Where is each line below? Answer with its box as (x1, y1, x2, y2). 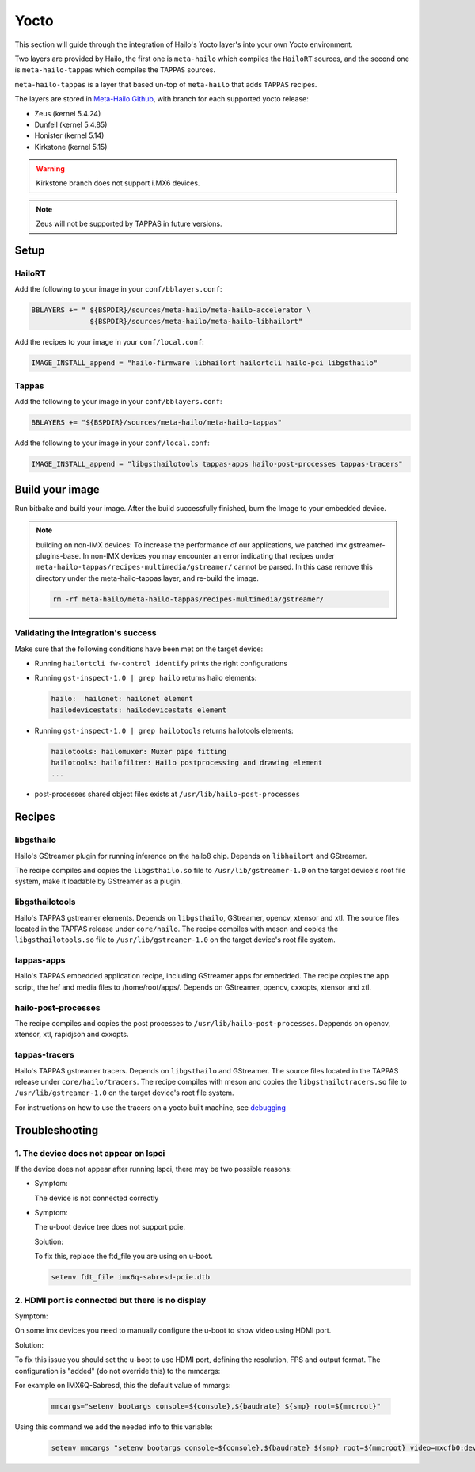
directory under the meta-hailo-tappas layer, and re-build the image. (36, 573, 259, 582)
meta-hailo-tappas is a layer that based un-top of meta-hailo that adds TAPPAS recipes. (14, 79, 317, 89)
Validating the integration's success (14, 627, 157, 639)
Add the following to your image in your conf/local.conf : (14, 438, 210, 448)
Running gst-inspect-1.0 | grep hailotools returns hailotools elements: (34, 726, 294, 735)
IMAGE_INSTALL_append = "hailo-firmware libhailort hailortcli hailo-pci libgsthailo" (31, 358, 378, 368)
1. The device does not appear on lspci (14, 1147, 165, 1158)
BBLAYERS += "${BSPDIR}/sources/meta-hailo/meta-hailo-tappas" (31, 418, 283, 427)
